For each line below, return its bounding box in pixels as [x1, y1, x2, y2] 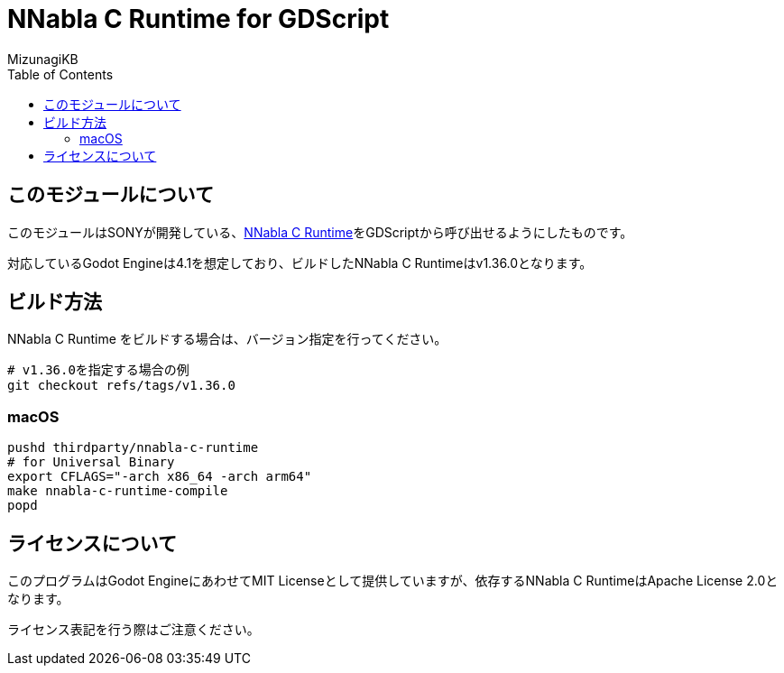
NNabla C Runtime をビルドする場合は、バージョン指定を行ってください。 [7, 331, 447, 347]
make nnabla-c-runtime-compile [7, 484, 228, 499]
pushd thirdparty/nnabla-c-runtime [7, 440, 259, 456]
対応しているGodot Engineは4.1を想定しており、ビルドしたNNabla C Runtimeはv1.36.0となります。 [7, 254, 593, 271]
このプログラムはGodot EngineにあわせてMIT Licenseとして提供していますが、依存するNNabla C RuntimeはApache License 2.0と [7, 573, 779, 589]
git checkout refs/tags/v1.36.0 [7, 378, 235, 393]
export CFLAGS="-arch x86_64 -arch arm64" [7, 469, 312, 484]
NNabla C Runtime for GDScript [7, 4, 390, 34]
